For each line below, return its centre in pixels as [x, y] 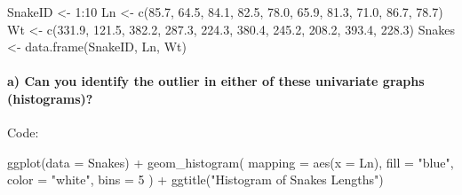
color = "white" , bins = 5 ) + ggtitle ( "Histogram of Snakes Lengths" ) [195, 179]
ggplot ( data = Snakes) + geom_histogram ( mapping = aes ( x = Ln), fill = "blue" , [231, 162]
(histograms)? [50, 98]
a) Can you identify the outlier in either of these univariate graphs [216, 81]
